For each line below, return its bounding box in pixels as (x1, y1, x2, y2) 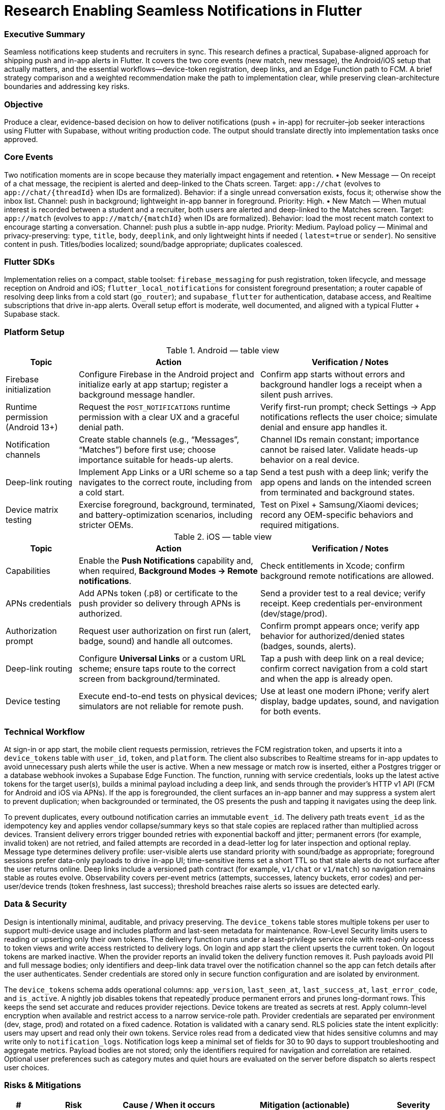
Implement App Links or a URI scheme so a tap (78, 467, 258, 478)
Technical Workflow (4, 726, 85, 737)
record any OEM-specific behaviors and (260, 510, 413, 520)
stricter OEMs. (78, 520, 134, 531)
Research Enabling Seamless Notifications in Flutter (4, 2, 362, 19)
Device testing (6, 696, 61, 707)
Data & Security (4, 899, 67, 909)
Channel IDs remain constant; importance (260, 434, 420, 445)
